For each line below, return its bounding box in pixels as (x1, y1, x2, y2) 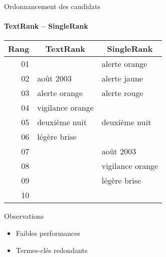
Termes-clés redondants (16, 244, 88, 255)
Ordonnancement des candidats (4, 1, 100, 11)
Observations (4, 211, 44, 221)
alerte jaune (101, 72, 143, 84)
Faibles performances (16, 227, 80, 238)
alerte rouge (101, 87, 143, 99)
